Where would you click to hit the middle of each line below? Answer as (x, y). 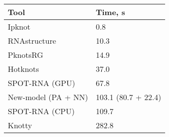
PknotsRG (26, 55)
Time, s (110, 12)
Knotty (20, 125)
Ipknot (19, 26)
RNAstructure (32, 41)
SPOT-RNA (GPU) (42, 83)
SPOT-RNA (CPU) (41, 111)
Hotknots (24, 69)
